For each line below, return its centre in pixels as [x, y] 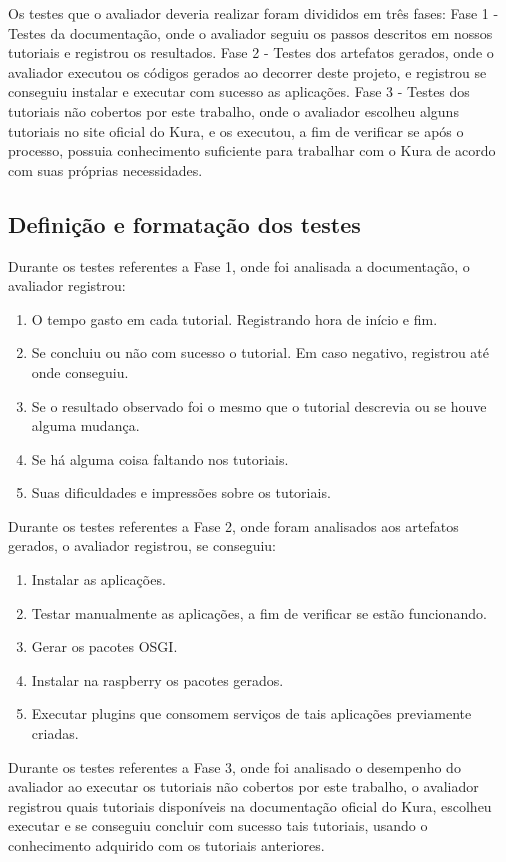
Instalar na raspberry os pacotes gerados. [157, 679]
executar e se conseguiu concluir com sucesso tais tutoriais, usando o [218, 825]
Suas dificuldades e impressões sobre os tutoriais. [181, 492]
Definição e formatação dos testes [184, 223]
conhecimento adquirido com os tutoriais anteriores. [166, 845]
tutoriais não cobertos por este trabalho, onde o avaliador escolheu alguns [233, 110]
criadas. [55, 733]
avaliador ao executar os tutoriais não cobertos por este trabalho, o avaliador [243, 786]
